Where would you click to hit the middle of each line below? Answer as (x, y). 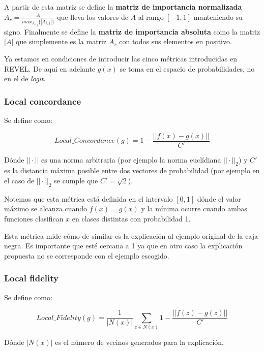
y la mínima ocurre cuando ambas (194, 209)
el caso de (19, 181)
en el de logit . (25, 78)
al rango (151, 17)
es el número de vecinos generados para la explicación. (139, 342)
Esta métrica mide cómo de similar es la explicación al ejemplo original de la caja (131, 235)
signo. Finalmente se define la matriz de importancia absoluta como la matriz (132, 31)
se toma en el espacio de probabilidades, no (187, 68)
